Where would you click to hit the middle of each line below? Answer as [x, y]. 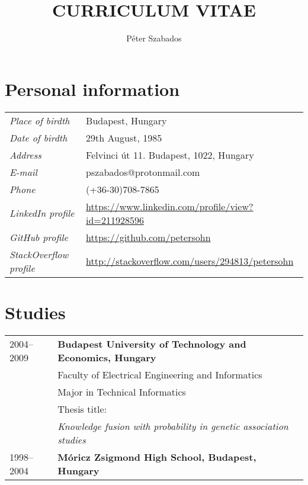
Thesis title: [82, 409]
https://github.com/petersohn [148, 237]
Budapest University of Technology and [152, 343]
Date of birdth [38, 137]
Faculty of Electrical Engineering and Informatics [160, 374]
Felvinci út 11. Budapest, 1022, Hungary [170, 155]
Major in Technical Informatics [122, 391]
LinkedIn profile [42, 213]
